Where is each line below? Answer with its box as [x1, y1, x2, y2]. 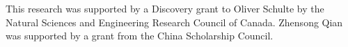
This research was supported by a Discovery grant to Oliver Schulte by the [6, 1, 324, 15]
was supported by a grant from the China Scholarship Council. [6, 28, 274, 43]
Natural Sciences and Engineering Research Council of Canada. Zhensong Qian [6, 15, 343, 29]
